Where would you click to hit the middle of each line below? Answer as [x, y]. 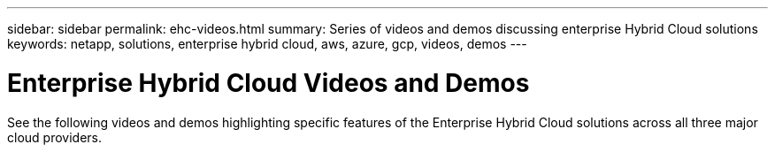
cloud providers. [54, 137]
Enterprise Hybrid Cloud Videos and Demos [269, 83]
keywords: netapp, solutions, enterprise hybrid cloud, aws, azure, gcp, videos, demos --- [267, 44]
